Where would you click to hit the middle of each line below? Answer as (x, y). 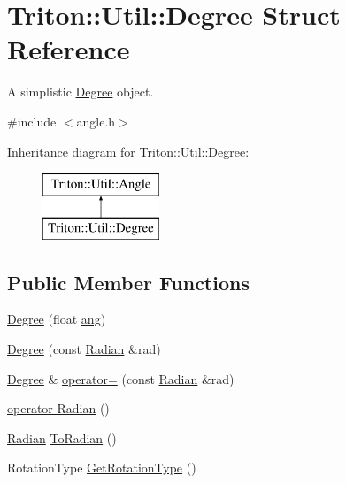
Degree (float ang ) (57, 319)
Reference (69, 49)
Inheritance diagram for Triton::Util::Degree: (128, 151)
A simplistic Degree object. (81, 92)
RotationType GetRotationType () (102, 468)
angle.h (96, 121)
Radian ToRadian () (62, 437)
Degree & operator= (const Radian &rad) (121, 378)
